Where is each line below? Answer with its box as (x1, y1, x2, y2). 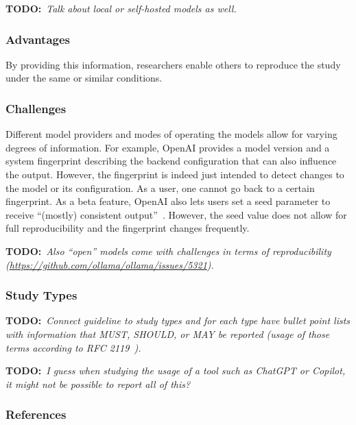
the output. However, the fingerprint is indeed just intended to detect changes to (5, 167, 344, 181)
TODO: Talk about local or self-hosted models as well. (5, 1, 237, 15)
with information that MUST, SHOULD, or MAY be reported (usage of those (5, 326, 330, 341)
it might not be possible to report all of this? (5, 376, 191, 391)
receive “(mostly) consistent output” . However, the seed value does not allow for (5, 207, 347, 221)
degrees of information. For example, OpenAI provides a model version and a (5, 140, 330, 154)
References (5, 406, 67, 423)
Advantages (5, 30, 71, 47)
